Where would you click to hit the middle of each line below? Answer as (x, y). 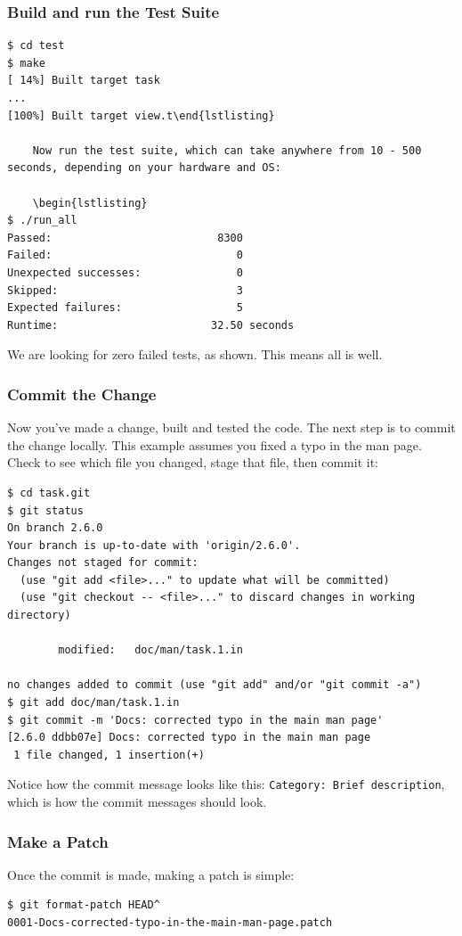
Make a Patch (58, 841)
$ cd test (36, 46)
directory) (39, 616)
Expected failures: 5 (125, 308)
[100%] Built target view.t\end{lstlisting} (141, 115)
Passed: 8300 (125, 238)
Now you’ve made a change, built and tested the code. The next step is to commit (231, 427)
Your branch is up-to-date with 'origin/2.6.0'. (154, 545)
